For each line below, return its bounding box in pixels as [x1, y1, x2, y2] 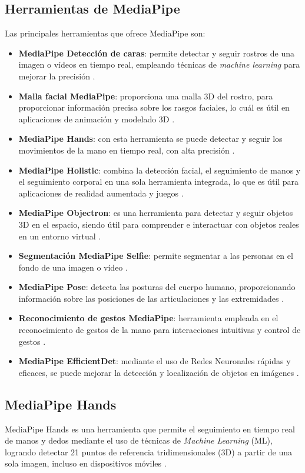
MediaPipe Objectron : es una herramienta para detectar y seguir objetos [18, 206, 293, 219]
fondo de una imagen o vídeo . [18, 261, 128, 273]
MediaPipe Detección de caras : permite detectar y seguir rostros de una [18, 46, 295, 59]
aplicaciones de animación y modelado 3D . [18, 112, 175, 125]
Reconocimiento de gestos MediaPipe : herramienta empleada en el [18, 312, 279, 324]
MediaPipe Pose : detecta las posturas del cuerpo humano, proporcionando [18, 281, 296, 293]
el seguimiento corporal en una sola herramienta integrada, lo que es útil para [18, 175, 299, 188]
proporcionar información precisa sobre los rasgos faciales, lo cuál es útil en [18, 101, 290, 114]
